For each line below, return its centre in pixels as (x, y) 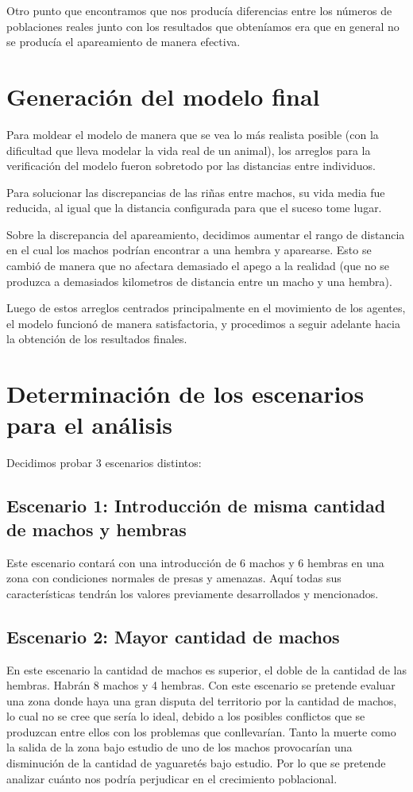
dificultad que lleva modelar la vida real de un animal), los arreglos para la (189, 150)
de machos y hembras (96, 529)
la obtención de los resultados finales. (97, 339)
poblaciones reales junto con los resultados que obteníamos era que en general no (203, 26)
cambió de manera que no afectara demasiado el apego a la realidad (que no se (198, 266)
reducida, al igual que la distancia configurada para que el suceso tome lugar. (194, 208)
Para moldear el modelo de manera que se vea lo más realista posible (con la (193, 134)
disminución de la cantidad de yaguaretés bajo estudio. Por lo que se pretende (196, 763)
